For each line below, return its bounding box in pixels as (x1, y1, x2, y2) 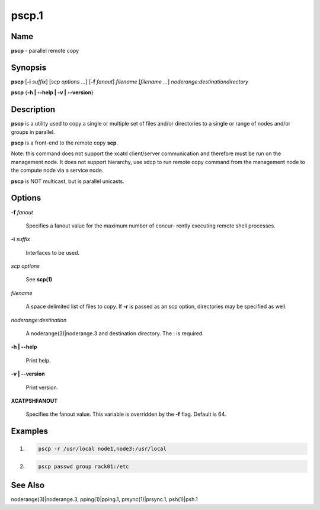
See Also (11, 480, 44, 490)
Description (11, 104, 56, 115)
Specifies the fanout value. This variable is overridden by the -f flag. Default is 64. (25, 410, 226, 418)
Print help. (25, 357, 51, 364)
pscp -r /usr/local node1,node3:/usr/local (38, 445, 167, 453)
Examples (11, 426, 49, 437)
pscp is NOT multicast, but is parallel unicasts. (11, 178, 124, 185)
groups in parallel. (11, 128, 55, 136)
